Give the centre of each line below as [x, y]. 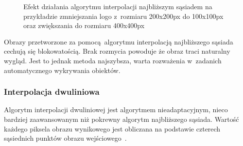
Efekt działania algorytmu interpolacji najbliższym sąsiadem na [118, 6]
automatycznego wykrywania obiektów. [62, 70]
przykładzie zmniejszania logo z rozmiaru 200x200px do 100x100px [123, 16]
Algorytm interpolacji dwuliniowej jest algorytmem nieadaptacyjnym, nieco [116, 109]
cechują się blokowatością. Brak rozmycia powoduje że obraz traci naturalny [117, 51]
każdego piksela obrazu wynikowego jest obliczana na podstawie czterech [112, 128]
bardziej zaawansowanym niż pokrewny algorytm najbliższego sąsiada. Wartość [121, 119]
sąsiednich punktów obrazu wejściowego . [65, 138]
